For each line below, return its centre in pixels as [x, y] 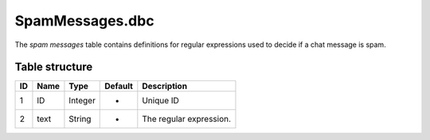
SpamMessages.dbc [84, 21]
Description [164, 86]
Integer [82, 101]
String [80, 119]
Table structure [54, 67]
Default [119, 86]
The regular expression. [186, 119]
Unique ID [160, 101]
